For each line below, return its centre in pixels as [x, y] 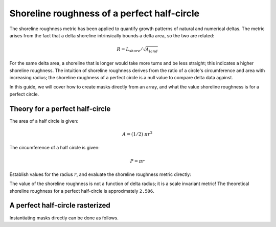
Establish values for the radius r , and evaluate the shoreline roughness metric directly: [100, 174]
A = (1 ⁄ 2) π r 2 [137, 134]
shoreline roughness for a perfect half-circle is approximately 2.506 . [82, 191]
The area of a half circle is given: [44, 121]
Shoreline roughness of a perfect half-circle [104, 13]
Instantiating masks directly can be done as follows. [64, 218]
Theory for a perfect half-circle [60, 109]
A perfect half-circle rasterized [60, 205]
